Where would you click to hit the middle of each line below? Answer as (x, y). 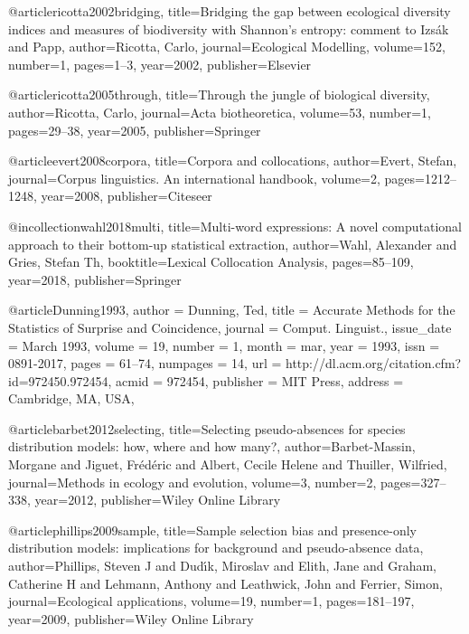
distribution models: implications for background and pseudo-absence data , (216, 548)
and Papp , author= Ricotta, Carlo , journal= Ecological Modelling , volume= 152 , (227, 47)
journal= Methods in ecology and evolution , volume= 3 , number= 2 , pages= (215, 482)
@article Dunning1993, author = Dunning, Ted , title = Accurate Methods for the (232, 310)
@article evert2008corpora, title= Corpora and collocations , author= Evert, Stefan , (233, 161)
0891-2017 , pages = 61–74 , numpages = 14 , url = (145, 363)
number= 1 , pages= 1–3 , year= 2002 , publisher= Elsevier (160, 64)
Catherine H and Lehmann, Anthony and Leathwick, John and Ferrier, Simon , (225, 583)
